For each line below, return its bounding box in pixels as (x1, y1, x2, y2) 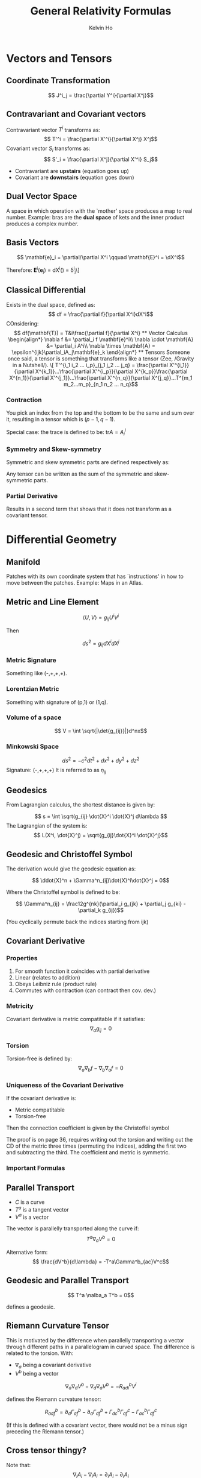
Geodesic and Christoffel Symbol (6, 849, 133, 860)
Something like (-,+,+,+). (6, 670, 67, 677)
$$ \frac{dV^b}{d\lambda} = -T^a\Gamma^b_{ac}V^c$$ (32, 1258, 170, 1265)
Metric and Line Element (6, 597, 99, 607)
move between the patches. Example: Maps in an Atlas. (6, 579, 143, 586)
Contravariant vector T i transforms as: (6, 125, 101, 133)
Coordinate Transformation (6, 75, 110, 86)
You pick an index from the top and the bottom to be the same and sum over (6, 409, 195, 417)
